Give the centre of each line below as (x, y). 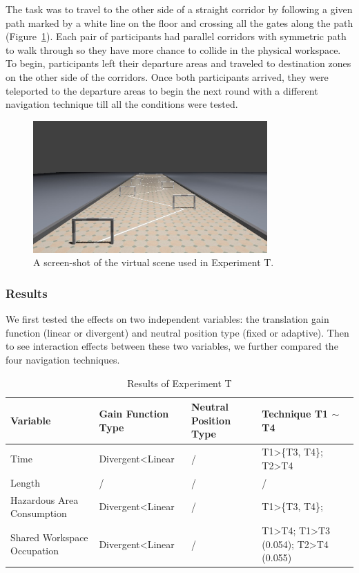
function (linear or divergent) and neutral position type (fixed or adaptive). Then (177, 332)
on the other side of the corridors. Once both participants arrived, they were (167, 76)
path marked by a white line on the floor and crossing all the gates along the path (179, 22)
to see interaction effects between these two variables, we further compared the (172, 346)
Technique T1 (295, 414)
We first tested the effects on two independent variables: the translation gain (167, 319)
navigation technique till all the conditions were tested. (122, 104)
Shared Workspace (49, 537)
